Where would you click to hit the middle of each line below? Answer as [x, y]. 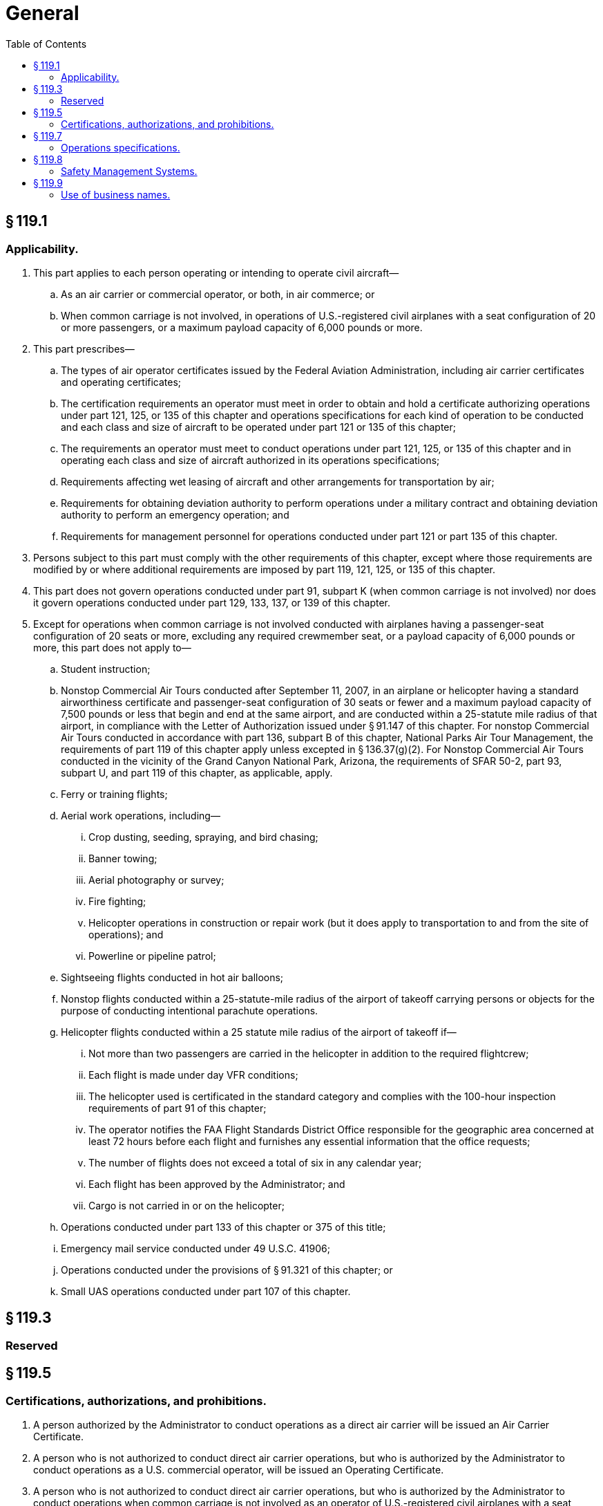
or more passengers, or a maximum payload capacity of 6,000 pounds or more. [242, 327]
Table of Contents [46, 44]
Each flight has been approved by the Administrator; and [217, 1184]
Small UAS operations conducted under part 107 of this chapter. [206, 1291]
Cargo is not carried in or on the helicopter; [186, 1205]
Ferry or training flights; [114, 794]
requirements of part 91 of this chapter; [178, 1108]
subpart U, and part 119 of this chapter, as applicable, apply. [197, 772]
